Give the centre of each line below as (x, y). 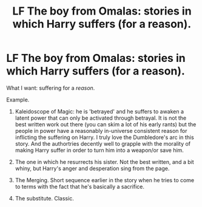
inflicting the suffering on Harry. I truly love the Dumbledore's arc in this (104, 137)
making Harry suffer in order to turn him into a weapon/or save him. (99, 150)
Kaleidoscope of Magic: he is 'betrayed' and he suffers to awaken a (99, 111)
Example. (18, 100)
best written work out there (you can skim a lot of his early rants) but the (106, 124)
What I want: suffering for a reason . (51, 88)
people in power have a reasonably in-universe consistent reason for (101, 131)
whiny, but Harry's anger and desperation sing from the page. (92, 168)
